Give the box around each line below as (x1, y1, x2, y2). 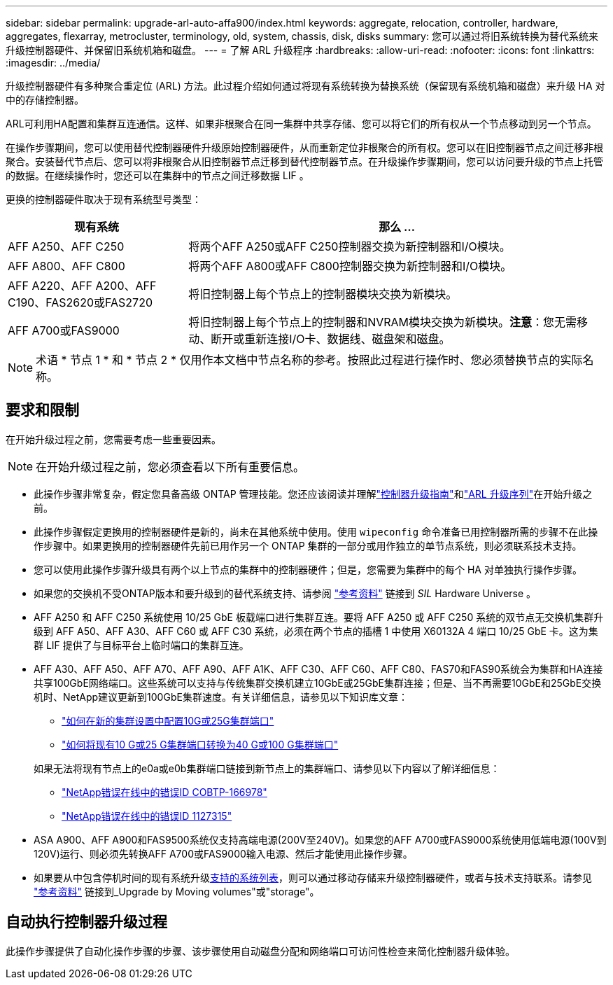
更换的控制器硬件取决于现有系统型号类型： (6, 193, 202, 205)
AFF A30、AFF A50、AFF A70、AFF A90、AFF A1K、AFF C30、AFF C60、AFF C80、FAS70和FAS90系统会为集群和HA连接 (34, 662, 603, 675)
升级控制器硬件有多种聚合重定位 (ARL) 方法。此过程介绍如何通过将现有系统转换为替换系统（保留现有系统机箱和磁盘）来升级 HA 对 (6, 80, 605, 92)
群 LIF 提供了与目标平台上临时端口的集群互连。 (34, 638, 249, 651)
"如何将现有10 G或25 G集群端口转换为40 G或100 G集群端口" (62, 738, 339, 750)
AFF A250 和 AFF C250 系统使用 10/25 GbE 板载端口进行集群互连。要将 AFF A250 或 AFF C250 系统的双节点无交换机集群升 (34, 610, 604, 623)
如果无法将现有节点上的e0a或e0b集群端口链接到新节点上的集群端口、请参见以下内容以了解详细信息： (34, 762, 500, 774)
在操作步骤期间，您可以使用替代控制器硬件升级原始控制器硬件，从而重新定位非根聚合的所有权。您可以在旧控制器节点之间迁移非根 (6, 141, 603, 153)
